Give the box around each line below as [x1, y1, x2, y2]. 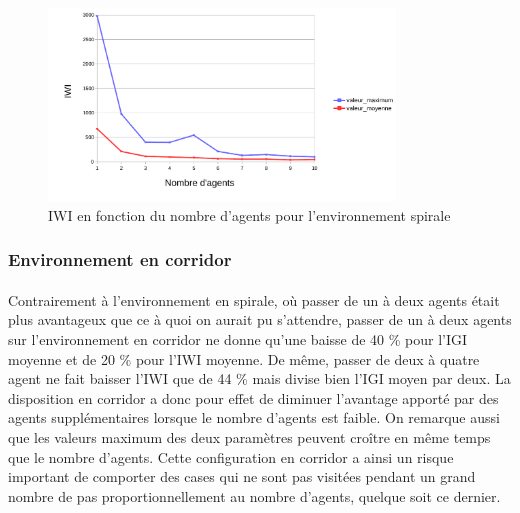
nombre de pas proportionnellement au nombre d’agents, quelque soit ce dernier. [8, 485, 501, 506]
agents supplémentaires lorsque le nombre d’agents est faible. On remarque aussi [8, 407, 500, 428]
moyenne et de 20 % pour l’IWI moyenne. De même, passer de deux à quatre [8, 348, 480, 369]
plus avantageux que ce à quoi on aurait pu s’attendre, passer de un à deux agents [8, 309, 512, 330]
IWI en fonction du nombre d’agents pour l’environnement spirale [48, 204, 451, 225]
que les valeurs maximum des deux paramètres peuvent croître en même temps [8, 426, 491, 447]
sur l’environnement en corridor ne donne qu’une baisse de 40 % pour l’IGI [8, 329, 468, 349]
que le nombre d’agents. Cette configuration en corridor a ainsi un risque [8, 446, 454, 467]
